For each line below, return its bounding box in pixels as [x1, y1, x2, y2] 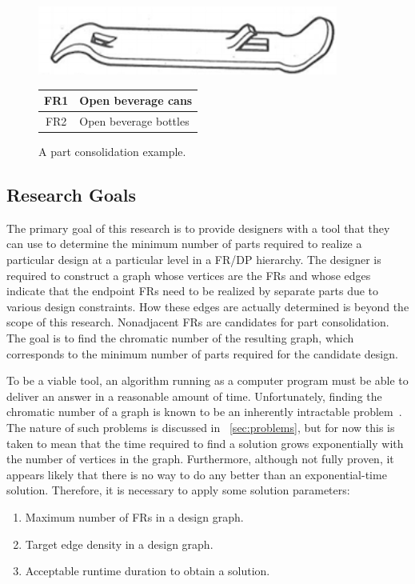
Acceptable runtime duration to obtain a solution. [25, 562, 270, 579]
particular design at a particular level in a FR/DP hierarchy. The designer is [6, 251, 381, 268]
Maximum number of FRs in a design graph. [25, 508, 244, 525]
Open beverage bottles [79, 112, 190, 129]
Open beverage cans [79, 92, 193, 109]
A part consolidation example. [38, 143, 186, 160]
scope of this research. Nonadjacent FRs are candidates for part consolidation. [6, 314, 389, 330]
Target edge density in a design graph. [25, 535, 213, 552]
